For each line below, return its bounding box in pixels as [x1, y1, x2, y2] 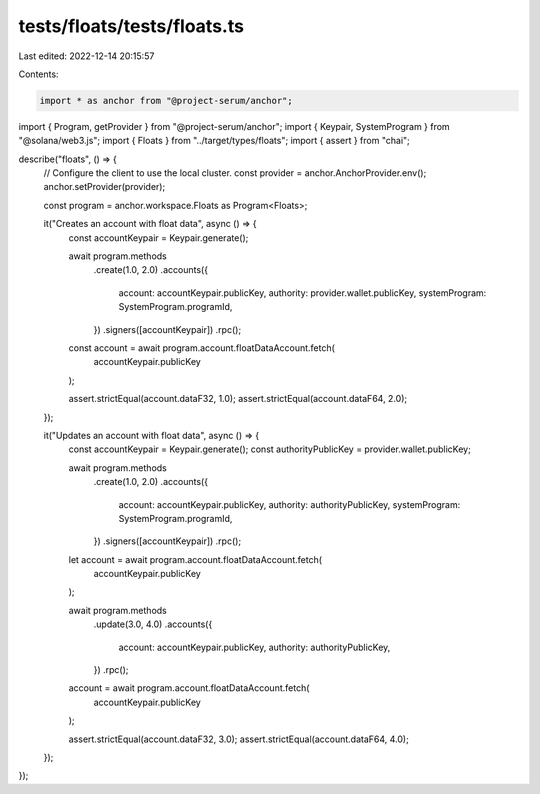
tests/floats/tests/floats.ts [18, 15, 245, 37]
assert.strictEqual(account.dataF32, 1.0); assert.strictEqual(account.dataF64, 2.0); [68, 393, 408, 405]
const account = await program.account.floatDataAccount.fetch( [68, 341, 335, 354]
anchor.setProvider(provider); [43, 181, 166, 193]
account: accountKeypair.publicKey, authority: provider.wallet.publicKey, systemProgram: [118, 286, 487, 299]
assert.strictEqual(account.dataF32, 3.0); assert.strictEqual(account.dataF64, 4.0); [68, 733, 409, 745]
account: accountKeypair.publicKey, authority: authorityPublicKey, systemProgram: [118, 498, 461, 510]
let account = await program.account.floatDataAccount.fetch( [68, 553, 323, 565]
